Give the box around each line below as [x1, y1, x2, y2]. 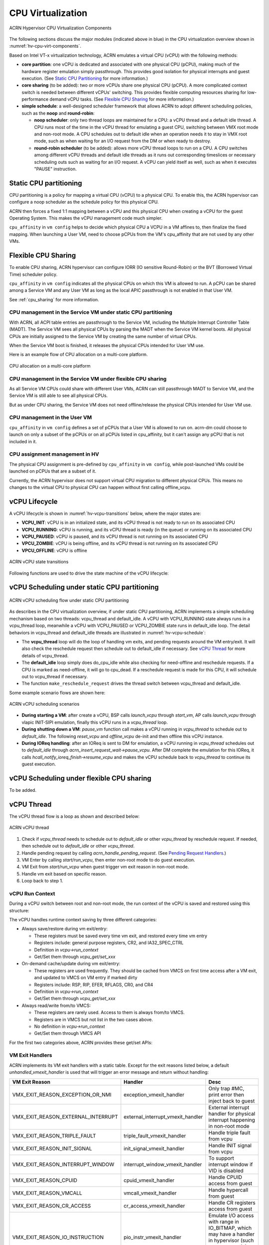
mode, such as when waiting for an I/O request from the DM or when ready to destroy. [34, 138, 211, 144]
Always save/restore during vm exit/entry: [21, 926, 108, 932]
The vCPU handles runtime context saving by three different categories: [9, 917, 157, 923]
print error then [208, 1091, 244, 1098]
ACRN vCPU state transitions [9, 559, 69, 565]
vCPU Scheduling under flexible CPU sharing [9, 774, 151, 782]
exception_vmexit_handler [124, 1091, 184, 1098]
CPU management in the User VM [9, 414, 92, 421]
